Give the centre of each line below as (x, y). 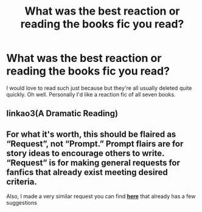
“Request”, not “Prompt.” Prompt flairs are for (95, 144)
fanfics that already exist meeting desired (87, 172)
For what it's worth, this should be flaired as (91, 134)
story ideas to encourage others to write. (85, 153)
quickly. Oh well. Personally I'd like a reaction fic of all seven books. (91, 94)
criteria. (22, 181)
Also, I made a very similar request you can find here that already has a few (101, 196)
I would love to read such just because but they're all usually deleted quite (99, 88)
